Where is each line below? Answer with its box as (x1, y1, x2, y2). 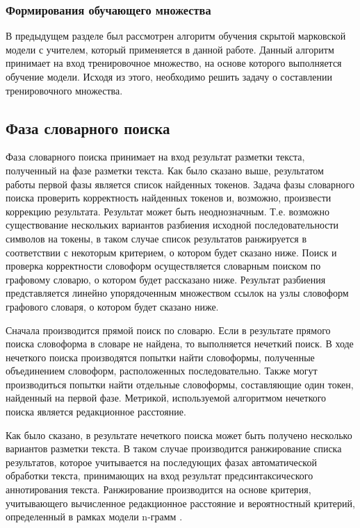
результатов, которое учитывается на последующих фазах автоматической (6, 454, 317, 469)
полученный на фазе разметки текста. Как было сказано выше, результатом (6, 163, 324, 177)
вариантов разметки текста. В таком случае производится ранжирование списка (6, 441, 342, 456)
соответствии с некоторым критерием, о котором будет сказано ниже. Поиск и (6, 245, 337, 259)
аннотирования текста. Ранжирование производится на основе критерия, (6, 482, 311, 497)
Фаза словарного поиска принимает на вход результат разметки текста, (6, 149, 305, 164)
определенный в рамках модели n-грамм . (6, 509, 183, 524)
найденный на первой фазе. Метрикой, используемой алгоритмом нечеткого (6, 390, 327, 405)
